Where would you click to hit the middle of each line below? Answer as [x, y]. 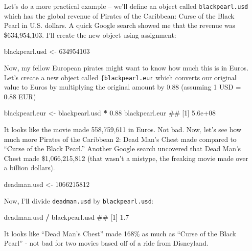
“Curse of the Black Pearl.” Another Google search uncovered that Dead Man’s [123, 148]
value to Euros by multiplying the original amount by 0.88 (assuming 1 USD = [123, 87]
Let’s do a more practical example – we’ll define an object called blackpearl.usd [126, 6]
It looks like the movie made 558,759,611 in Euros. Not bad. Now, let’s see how [123, 129]
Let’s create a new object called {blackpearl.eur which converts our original [120, 77]
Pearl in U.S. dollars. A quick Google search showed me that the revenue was [120, 25]
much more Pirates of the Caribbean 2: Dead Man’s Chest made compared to [120, 139]
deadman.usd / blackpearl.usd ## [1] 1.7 [67, 217]
